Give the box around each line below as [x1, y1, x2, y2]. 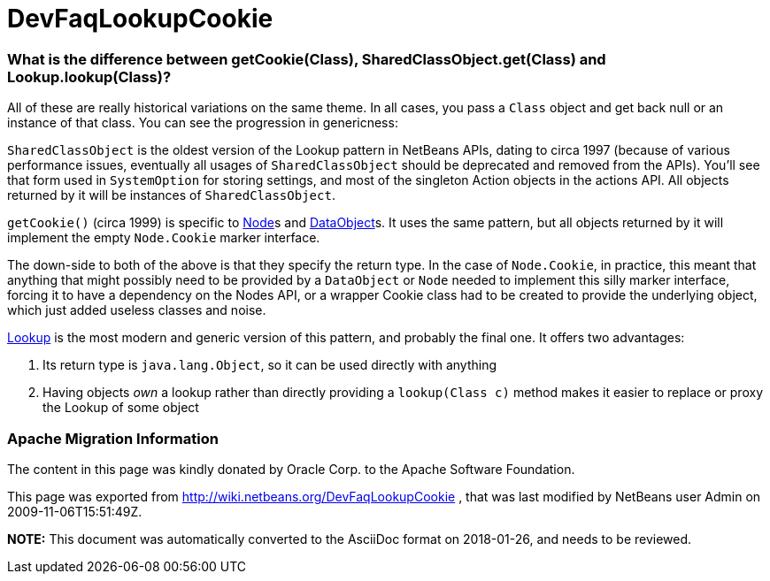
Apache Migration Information [7, 429, 219, 447]
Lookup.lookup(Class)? [7, 67, 172, 86]
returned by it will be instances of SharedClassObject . [7, 187, 335, 203]
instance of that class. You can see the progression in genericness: [7, 115, 398, 131]
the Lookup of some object [42, 400, 199, 416]
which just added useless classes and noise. [7, 302, 266, 318]
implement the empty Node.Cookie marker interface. [7, 230, 320, 246]
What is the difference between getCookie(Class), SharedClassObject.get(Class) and [7, 50, 606, 68]
